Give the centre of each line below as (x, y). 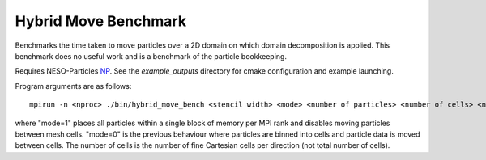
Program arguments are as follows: (73, 86)
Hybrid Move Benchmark (100, 21)
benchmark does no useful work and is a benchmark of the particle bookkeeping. (151, 56)
